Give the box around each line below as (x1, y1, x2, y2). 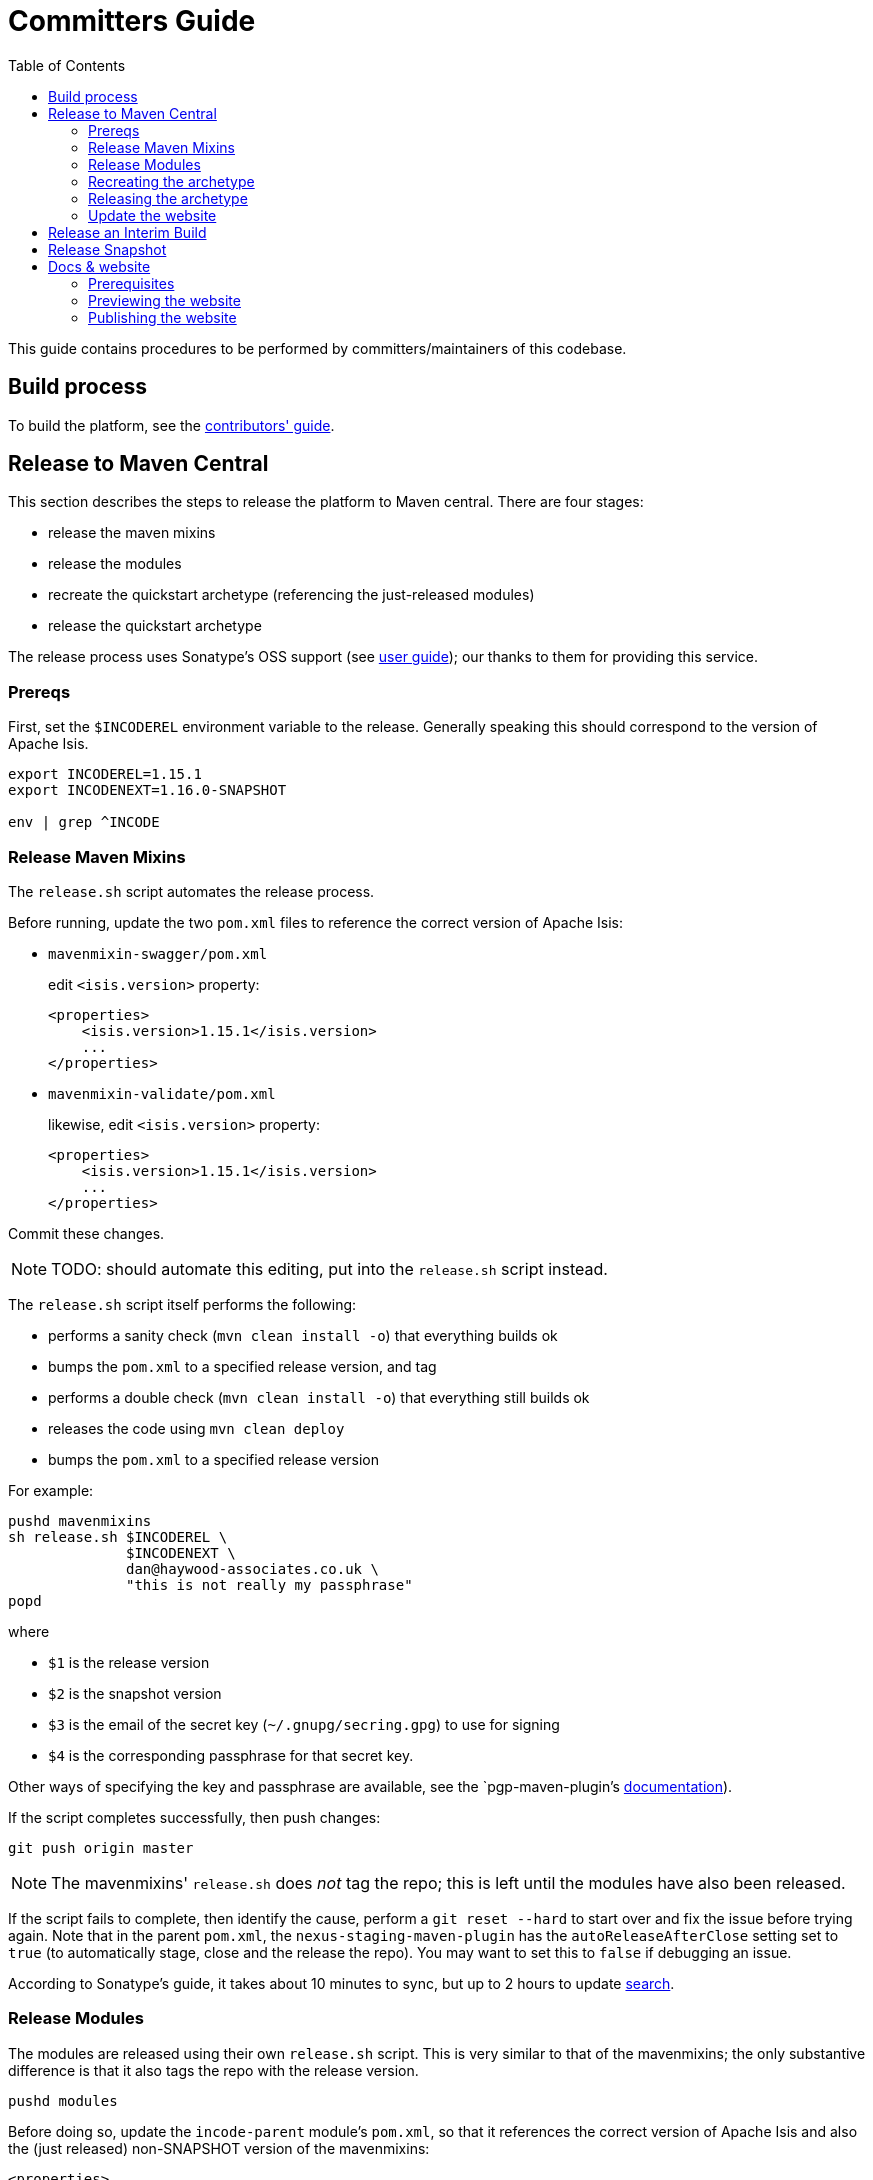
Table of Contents (8, 56, 126, 74)
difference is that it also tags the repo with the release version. (8, 2061, 419, 2079)
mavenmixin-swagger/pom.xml (48, 945, 268, 962)
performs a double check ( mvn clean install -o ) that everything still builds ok (48, 1388, 590, 1406)
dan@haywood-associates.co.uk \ (126, 1560, 379, 1577)
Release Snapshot (48, 240, 167, 258)
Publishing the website (88, 308, 237, 326)
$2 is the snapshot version (48, 1684, 222, 1702)
